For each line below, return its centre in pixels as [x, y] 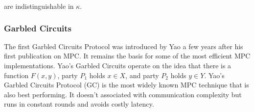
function [16, 75]
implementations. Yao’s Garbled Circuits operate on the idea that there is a [118, 65]
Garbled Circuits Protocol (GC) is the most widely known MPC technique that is [127, 85]
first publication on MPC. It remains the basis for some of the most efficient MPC [127, 56]
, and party [142, 75]
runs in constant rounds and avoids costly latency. [79, 104]
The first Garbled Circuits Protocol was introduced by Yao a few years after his [124, 46]
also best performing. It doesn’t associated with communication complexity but [123, 94]
